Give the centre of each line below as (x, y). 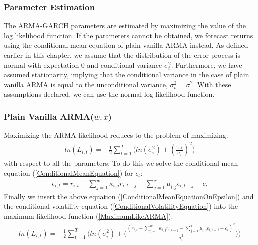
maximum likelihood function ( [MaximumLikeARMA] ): (89, 216)
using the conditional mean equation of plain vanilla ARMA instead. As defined (126, 45)
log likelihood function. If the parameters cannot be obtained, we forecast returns (129, 35)
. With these (212, 84)
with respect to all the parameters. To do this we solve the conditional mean (121, 163)
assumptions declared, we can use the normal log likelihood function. (109, 94)
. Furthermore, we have (207, 64)
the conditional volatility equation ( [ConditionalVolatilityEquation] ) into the (121, 206)
